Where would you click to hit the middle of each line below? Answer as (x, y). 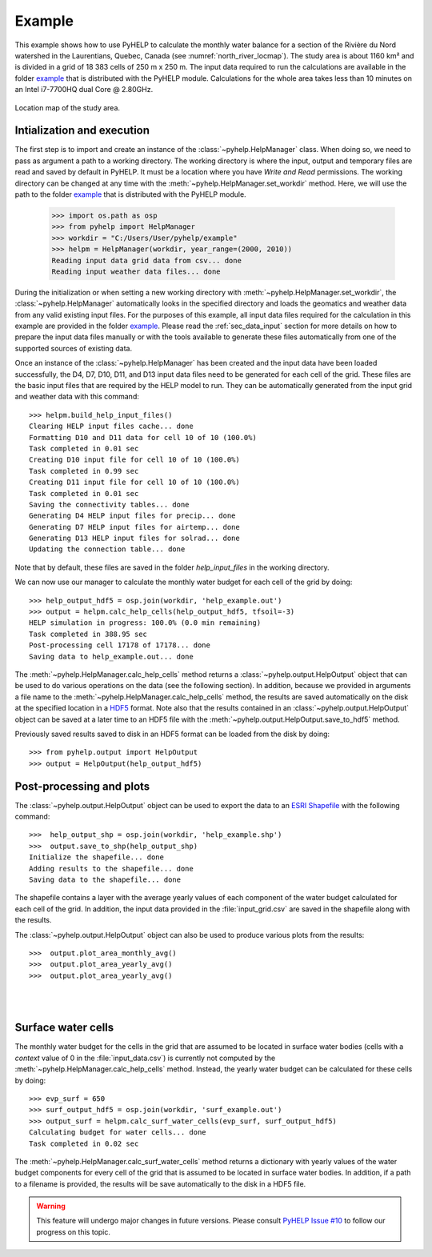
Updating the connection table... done (107, 549)
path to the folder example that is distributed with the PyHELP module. (131, 194)
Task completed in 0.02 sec (84, 1143)
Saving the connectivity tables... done (109, 504)
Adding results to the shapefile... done (111, 869)
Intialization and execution (82, 131)
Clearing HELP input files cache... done (111, 426)
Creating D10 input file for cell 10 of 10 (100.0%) (134, 460)
